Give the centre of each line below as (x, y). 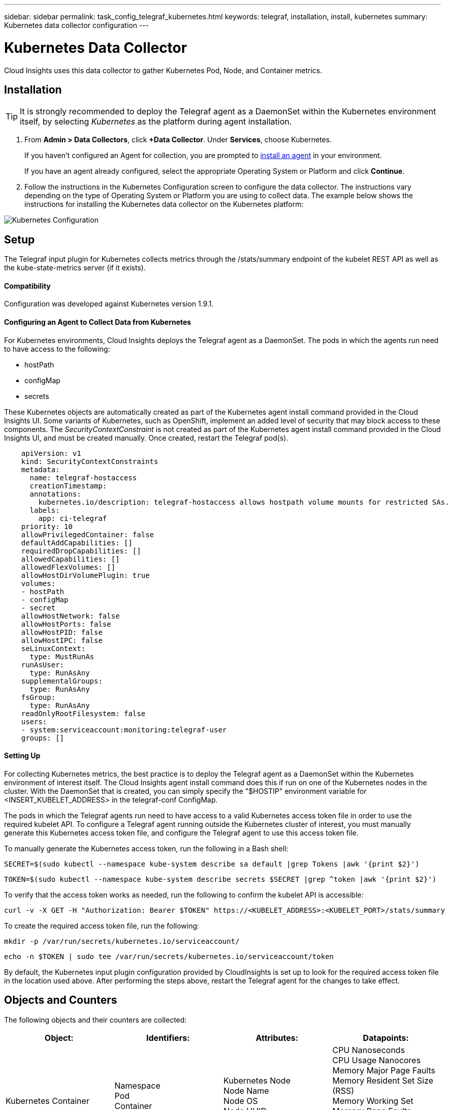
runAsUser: (43, 665)
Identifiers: (168, 1038)
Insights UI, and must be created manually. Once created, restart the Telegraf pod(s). (146, 438)
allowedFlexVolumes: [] (68, 567)
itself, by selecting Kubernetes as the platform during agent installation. (156, 122)
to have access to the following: (57, 349)
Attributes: (277, 1038)
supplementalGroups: (62, 681)
